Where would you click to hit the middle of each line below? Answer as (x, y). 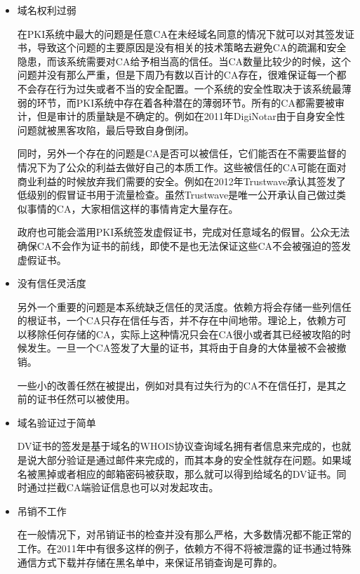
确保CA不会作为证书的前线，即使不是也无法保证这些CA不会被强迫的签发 (184, 245)
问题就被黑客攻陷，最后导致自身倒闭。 (106, 129)
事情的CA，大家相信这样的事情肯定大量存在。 (133, 208)
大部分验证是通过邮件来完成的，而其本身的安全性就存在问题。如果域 (194, 460)
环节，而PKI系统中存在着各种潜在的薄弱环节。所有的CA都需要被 (186, 102)
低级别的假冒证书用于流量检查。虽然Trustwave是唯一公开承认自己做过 (177, 195)
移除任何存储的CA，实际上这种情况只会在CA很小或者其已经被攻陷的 (184, 334)
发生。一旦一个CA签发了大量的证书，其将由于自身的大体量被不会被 (182, 348)
